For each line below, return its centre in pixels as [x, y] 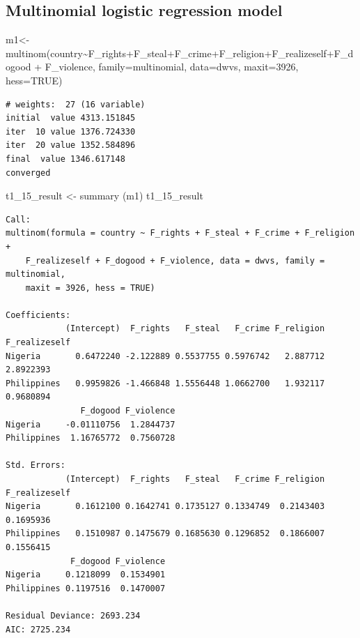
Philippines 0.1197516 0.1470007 [86, 588]
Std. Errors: [36, 465]
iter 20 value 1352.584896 [71, 145]
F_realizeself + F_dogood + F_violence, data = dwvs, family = [175, 260]
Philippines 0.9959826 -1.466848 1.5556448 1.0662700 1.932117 [165, 383]
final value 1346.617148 [65, 159]
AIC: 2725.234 [38, 629]
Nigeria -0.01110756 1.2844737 [91, 424]
